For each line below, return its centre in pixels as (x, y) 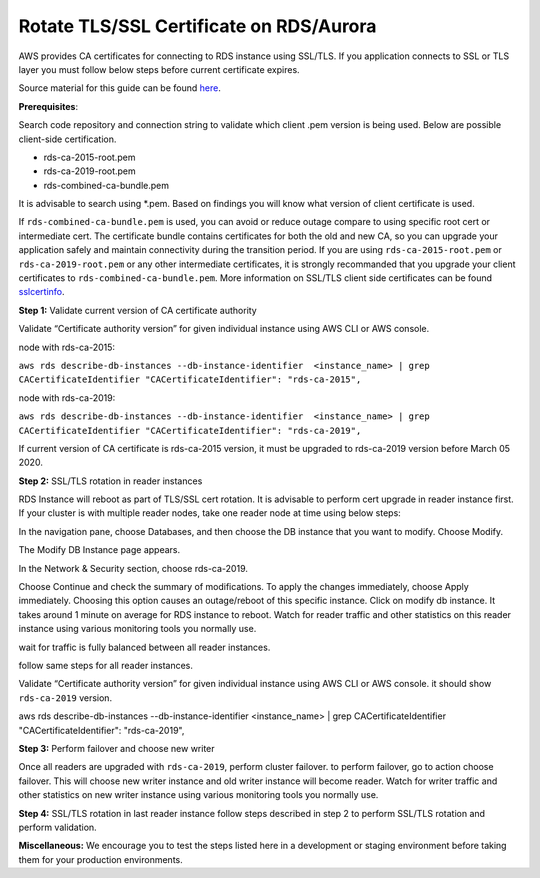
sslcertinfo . (41, 292)
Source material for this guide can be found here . (120, 88)
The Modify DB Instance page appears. (99, 550)
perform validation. (57, 827)
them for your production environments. (101, 859)
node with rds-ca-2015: (66, 347)
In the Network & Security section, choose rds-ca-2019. (133, 568)
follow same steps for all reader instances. (106, 665)
